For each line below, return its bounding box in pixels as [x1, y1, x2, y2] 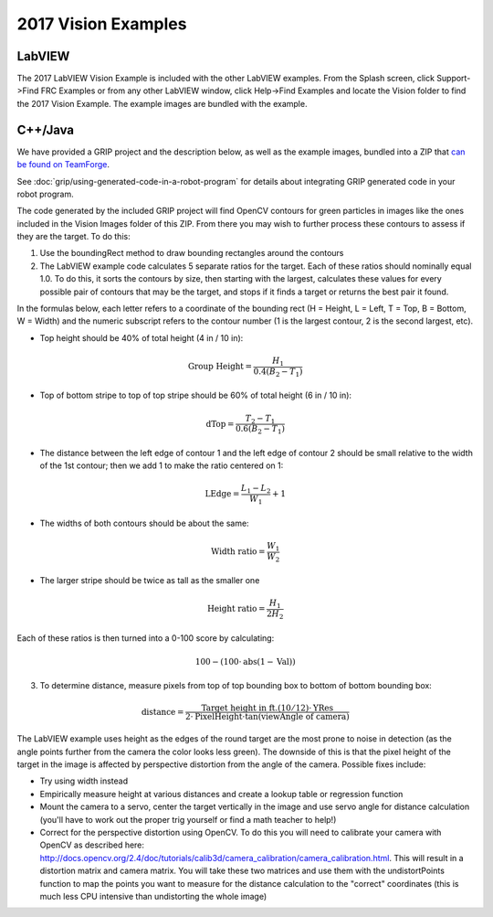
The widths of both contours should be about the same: [39, 517, 250, 528]
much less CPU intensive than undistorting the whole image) [39, 890, 267, 901]
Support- [436, 73, 471, 84]
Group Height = [187, 361, 253, 372]
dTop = [205, 419, 235, 429]
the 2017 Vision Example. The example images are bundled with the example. [16, 98, 308, 109]
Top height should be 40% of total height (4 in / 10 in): [39, 332, 244, 343]
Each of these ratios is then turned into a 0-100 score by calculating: [16, 632, 275, 644]
